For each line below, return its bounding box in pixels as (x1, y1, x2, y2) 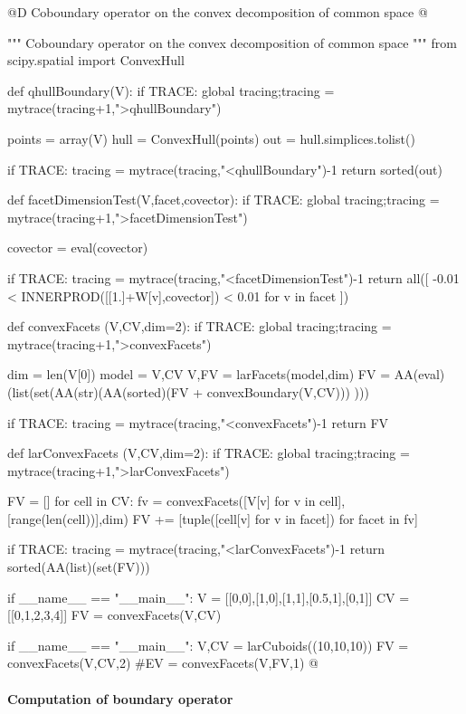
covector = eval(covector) (7, 238, 148, 257)
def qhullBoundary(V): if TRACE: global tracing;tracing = (7, 81, 335, 100)
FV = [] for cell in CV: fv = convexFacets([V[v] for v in (7, 491, 316, 510)
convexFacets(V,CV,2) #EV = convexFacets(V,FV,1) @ (7, 653, 319, 672)
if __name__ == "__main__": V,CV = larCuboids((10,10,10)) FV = (7, 635, 409, 654)
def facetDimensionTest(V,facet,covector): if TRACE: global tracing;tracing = (7, 190, 440, 209)
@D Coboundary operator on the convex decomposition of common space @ (7, 3, 428, 21)
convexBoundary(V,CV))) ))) (206, 382, 369, 401)
